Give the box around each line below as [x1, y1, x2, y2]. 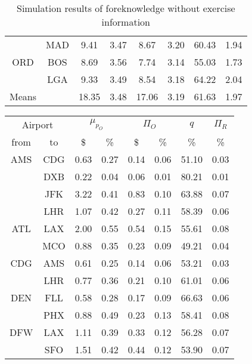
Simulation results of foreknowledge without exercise [16, 1, 235, 15]
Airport [21, 118, 54, 131]
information [101, 15, 151, 29]
